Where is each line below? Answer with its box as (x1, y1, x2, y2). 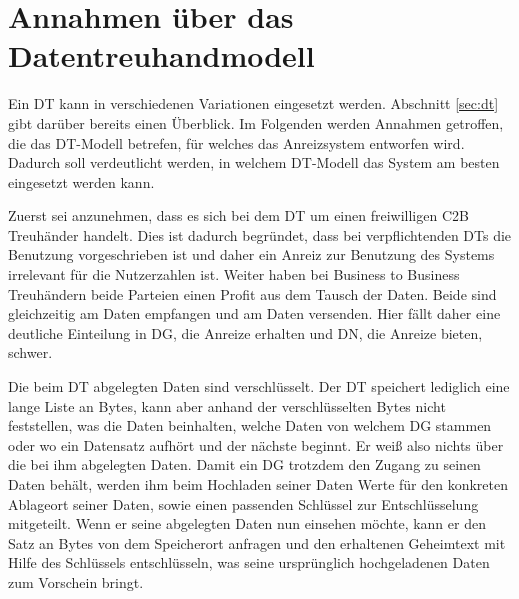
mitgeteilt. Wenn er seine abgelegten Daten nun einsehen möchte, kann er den (8, 513, 486, 534)
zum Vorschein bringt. (8, 571, 144, 592)
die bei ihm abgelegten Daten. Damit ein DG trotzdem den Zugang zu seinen (8, 454, 481, 475)
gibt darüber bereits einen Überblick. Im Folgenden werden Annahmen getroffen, (8, 112, 504, 133)
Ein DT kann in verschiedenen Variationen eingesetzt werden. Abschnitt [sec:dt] (8, 93, 499, 114)
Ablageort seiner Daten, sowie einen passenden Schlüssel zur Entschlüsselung (8, 493, 479, 514)
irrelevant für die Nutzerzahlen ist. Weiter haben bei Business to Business (8, 264, 460, 285)
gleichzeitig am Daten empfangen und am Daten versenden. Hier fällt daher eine (8, 303, 501, 324)
